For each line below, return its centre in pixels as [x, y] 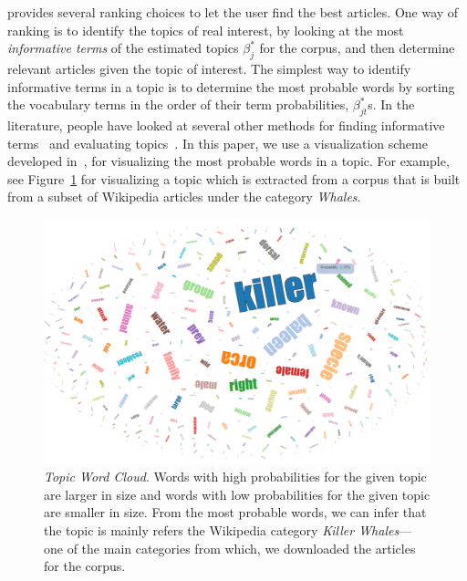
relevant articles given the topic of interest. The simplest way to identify [209, 68]
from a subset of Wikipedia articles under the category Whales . [184, 197]
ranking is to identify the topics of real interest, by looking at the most [206, 30]
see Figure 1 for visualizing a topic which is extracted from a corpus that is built [234, 178]
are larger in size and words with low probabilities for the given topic [237, 494]
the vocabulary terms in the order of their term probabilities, [178, 104]
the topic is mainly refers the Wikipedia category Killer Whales [222, 530]
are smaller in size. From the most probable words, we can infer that [235, 512]
